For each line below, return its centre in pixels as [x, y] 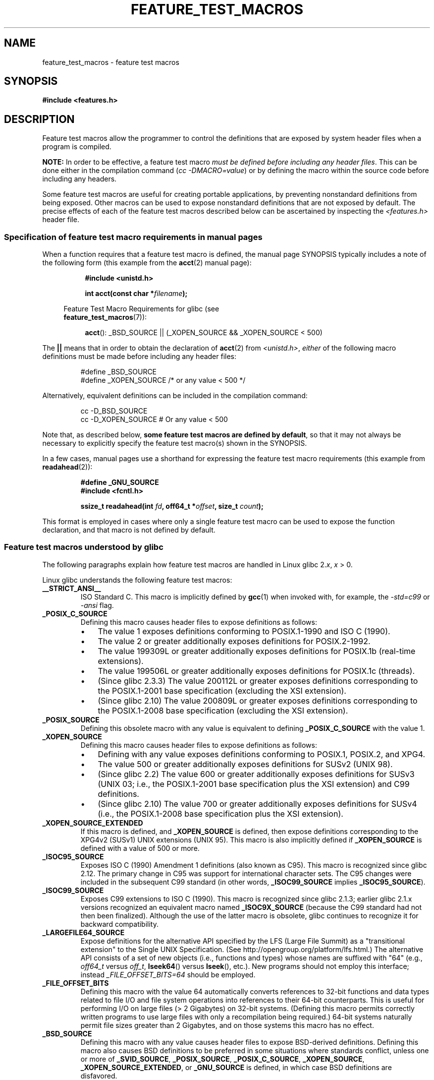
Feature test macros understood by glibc [84, 547]
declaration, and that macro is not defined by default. [129, 530]
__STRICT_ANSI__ [72, 588]
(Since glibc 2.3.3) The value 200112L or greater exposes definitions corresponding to [258, 681]
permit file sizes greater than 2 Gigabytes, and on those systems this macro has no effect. [227, 1025]
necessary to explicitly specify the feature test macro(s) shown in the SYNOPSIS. [175, 443]
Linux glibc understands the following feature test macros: [137, 580]
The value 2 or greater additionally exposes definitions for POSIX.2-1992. [234, 641]
